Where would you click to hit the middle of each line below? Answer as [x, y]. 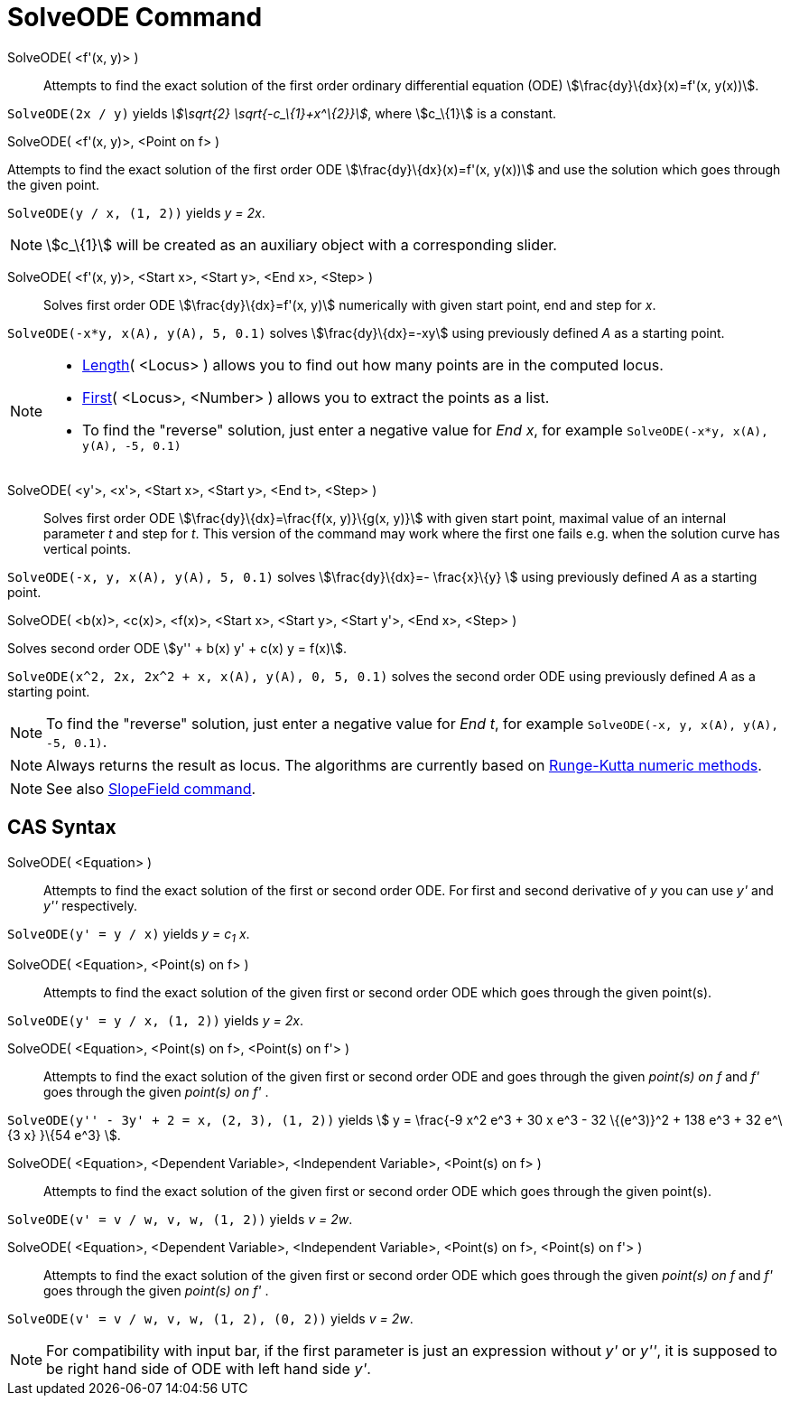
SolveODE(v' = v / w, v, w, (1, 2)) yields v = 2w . [180, 1220]
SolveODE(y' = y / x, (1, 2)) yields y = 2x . [155, 1021]
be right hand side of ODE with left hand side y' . [209, 1369]
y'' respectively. [90, 905]
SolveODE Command [135, 17]
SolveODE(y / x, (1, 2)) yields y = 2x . [136, 212]
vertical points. [88, 548]
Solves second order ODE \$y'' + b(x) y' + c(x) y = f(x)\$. [177, 648]
